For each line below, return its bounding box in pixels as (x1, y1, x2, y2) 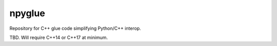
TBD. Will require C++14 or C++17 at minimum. (9, 34, 108, 40)
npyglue (9, 8, 46, 19)
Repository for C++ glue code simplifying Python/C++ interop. (9, 25, 141, 31)
